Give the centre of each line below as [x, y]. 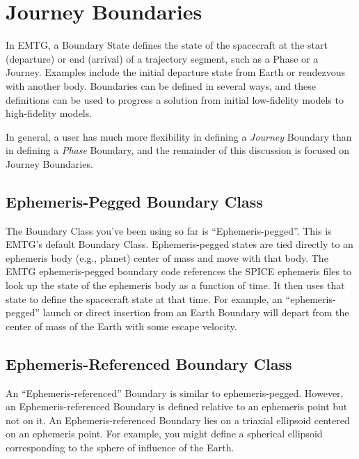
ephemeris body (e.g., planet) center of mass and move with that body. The [167, 257]
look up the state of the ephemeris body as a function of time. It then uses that [175, 285]
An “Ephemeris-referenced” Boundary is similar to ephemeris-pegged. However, [175, 392]
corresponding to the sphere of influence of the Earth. [120, 447]
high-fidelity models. [49, 113]
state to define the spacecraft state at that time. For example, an [144, 298]
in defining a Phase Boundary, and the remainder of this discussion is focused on [178, 150]
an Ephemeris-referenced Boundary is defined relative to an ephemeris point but [177, 406]
